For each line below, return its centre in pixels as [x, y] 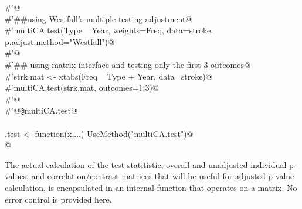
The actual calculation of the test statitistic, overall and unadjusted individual [146, 164]
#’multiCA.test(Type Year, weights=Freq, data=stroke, [109, 30]
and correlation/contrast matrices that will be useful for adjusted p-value [163, 176]
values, [17, 176]
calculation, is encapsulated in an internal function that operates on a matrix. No [151, 187]
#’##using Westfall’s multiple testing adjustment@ [99, 18]
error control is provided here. [58, 199]
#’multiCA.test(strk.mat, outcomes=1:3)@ [82, 88]
